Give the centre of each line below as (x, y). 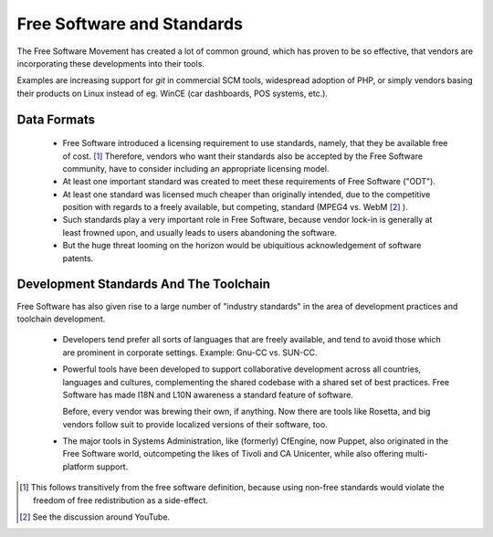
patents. (78, 258)
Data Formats (56, 119)
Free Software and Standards (130, 24)
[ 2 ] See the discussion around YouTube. (95, 517)
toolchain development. (61, 319)
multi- (416, 454)
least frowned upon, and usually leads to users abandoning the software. (200, 232)
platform (79, 467)
